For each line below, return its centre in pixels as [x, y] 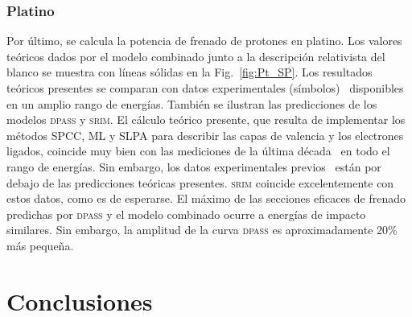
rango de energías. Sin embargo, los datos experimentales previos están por [194, 166]
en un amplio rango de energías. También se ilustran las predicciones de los [192, 103]
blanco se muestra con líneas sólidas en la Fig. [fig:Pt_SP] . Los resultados [190, 72]
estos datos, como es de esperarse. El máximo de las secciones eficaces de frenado [206, 198]
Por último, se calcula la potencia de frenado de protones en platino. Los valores [204, 41]
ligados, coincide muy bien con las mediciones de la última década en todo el [198, 151]
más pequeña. [40, 245]
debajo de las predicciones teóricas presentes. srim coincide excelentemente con [200, 182]
